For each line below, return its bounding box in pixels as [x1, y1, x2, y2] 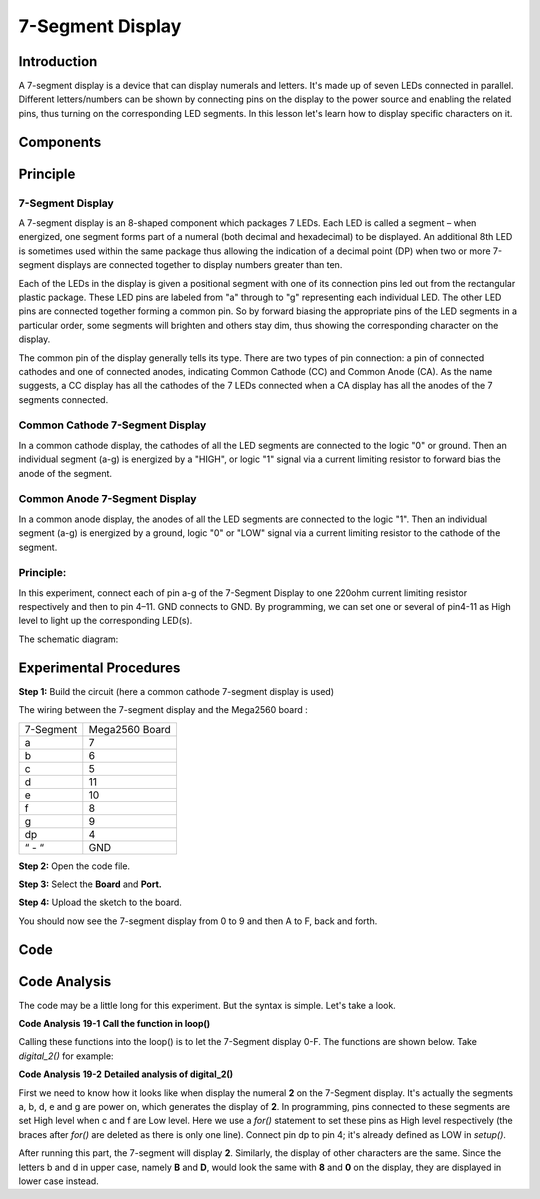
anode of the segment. [18, 467, 113, 479]
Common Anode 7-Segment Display [18, 492, 197, 506]
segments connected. [18, 393, 109, 405]
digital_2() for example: [18, 1050, 114, 1062]
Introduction [18, 53, 98, 70]
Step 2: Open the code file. [18, 860, 130, 872]
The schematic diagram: [18, 633, 119, 645]
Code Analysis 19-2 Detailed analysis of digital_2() [18, 1068, 234, 1080]
